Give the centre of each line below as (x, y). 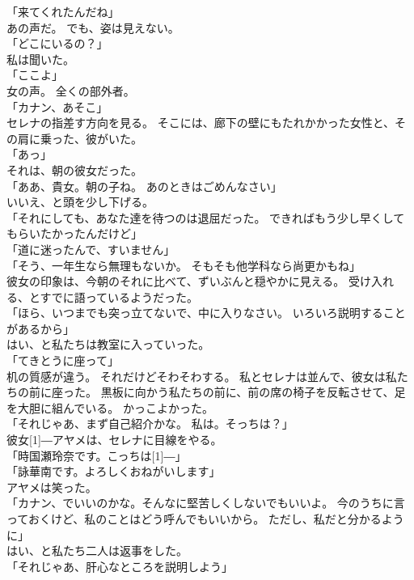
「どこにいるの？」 (57, 43)
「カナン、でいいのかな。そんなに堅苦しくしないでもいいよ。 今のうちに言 (206, 503)
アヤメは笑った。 (52, 487)
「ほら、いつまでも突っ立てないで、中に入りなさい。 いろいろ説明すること (206, 313)
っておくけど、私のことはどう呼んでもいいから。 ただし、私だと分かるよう (205, 519)
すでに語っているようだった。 (119, 296)
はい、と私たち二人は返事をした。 (97, 550)
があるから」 (40, 328)
